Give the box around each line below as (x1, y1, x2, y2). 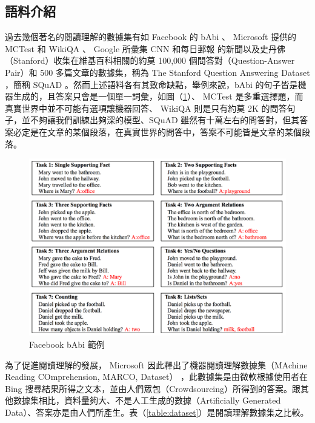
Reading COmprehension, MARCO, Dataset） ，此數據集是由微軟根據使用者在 (5, 370, 308, 383)
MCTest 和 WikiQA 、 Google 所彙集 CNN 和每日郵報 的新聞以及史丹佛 (5, 42, 285, 55)
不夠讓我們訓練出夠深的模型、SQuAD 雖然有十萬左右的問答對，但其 (30, 113, 300, 126)
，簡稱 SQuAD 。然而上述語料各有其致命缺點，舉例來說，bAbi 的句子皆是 (5, 78, 298, 90)
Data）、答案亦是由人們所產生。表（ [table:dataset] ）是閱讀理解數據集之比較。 (5, 406, 309, 419)
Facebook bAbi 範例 (29, 338, 105, 351)
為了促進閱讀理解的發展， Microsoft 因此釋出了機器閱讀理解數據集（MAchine (5, 358, 308, 371)
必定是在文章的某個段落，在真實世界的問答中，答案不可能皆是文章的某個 (13, 125, 302, 138)
